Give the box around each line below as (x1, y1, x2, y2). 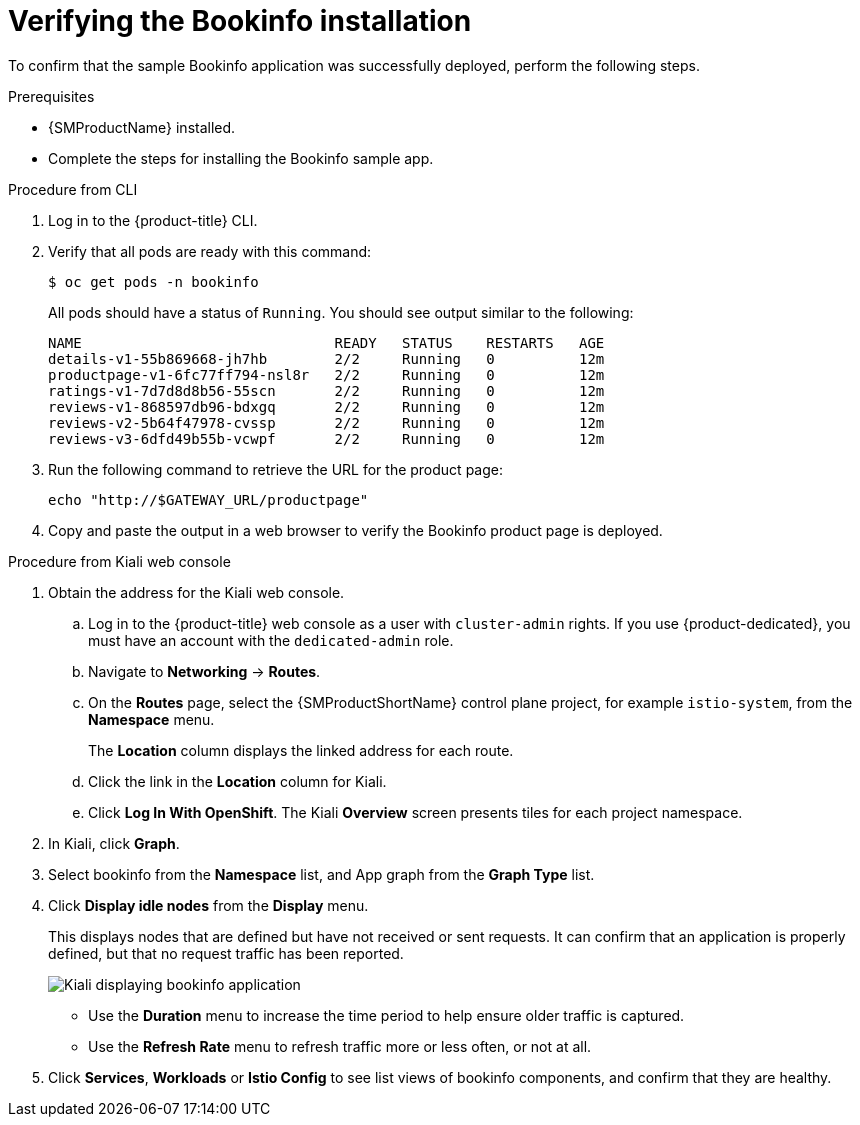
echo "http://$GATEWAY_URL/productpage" (48, 491, 369, 508)
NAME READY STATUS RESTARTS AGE (48, 334, 605, 351)
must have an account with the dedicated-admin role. (88, 631, 454, 649)
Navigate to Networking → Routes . (88, 662, 321, 680)
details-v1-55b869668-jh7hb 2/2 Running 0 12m (48, 350, 605, 367)
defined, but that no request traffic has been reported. (48, 944, 404, 962)
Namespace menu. (88, 710, 215, 728)
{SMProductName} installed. (48, 118, 236, 136)
